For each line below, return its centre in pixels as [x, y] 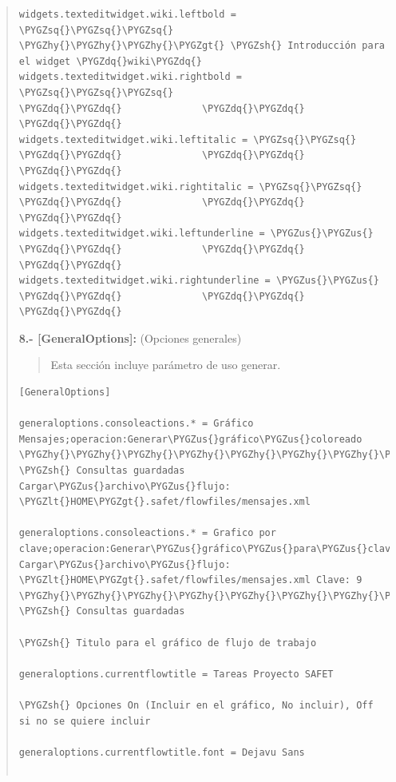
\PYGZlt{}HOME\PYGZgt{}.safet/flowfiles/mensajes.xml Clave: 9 [190, 580]
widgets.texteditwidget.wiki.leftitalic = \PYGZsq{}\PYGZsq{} [188, 139]
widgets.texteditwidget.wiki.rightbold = [130, 77]
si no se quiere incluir [85, 721]
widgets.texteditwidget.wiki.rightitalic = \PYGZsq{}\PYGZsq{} [190, 187]
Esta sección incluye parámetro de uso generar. [166, 365]
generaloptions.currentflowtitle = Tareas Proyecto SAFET [176, 674]
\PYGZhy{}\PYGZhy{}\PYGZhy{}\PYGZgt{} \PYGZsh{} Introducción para [202, 46]
